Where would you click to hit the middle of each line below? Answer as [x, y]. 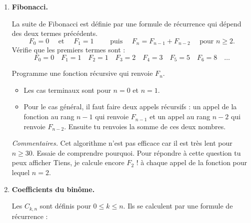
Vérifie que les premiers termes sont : [68, 50]
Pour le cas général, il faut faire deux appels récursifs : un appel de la [130, 107]
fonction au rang [49, 116]
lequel [21, 172]
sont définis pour [65, 206]
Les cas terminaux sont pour [67, 90]
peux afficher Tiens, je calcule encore [68, 162]
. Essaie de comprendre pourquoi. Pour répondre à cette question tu [136, 152]
